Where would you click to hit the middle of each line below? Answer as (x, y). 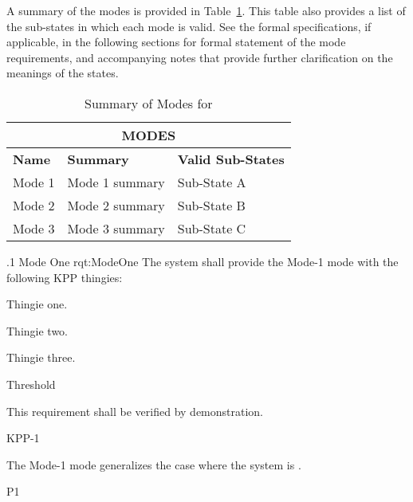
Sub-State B (211, 205)
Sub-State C (212, 228)
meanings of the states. (63, 73)
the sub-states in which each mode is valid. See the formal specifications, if (189, 26)
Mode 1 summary (116, 182)
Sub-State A (212, 182)
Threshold (31, 384)
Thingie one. (37, 304)
